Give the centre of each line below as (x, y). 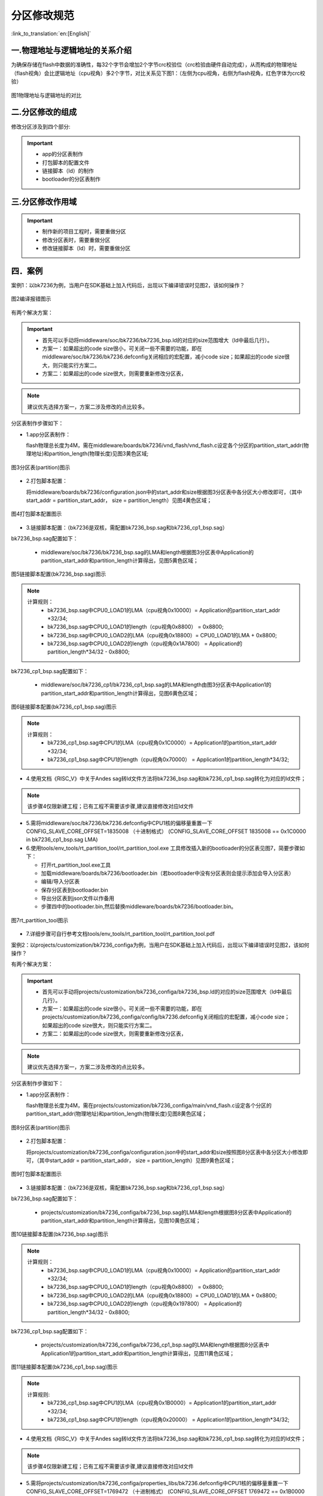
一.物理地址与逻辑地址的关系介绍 (71, 51)
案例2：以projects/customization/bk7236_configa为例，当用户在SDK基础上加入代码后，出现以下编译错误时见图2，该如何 (160, 945)
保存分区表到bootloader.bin (75, 890)
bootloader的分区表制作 (71, 179)
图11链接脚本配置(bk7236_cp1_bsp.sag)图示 (64, 1367)
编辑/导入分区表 (60, 881)
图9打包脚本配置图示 (36, 1174)
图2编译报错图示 (31, 299)
